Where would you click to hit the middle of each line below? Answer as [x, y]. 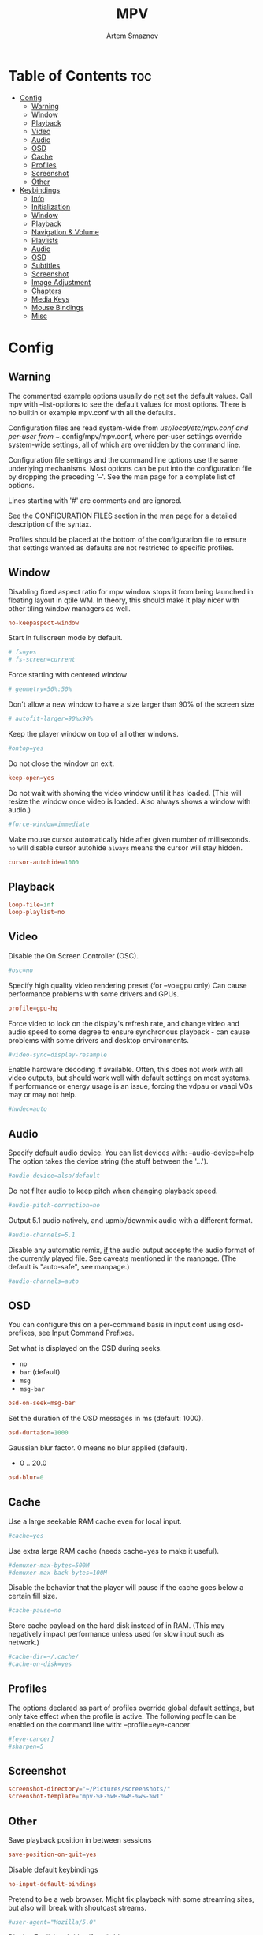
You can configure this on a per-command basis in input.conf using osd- [126, 1325]
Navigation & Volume [65, 232]
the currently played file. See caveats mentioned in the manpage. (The [122, 1258]
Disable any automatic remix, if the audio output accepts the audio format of [132, 1250]
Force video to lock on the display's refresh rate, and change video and [124, 1023]
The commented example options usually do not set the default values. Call [130, 396]
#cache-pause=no [35, 1611]
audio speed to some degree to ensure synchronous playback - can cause [129, 1032]
